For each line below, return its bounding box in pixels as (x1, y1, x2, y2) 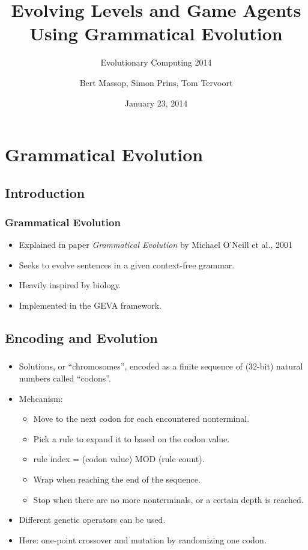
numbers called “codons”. (19, 371, 111, 384)
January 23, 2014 (124, 96, 188, 109)
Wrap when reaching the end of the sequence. (33, 472, 201, 485)
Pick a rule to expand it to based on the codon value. (33, 432, 230, 445)
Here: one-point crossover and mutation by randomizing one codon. (19, 533, 267, 546)
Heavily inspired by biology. (19, 279, 121, 291)
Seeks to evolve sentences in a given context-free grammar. (19, 258, 235, 271)
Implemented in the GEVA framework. (19, 299, 162, 312)
